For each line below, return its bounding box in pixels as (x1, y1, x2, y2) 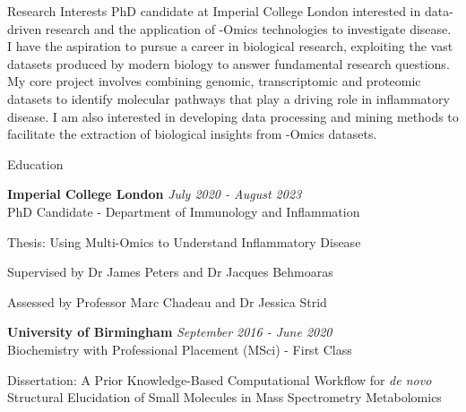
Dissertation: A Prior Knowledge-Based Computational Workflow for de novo (7, 370, 432, 389)
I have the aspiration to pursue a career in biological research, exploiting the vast (7, 37, 453, 56)
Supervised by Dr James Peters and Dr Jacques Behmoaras (7, 262, 333, 281)
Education (7, 154, 64, 173)
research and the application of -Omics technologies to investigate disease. (45, 19, 452, 38)
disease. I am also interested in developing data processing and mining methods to (7, 107, 459, 125)
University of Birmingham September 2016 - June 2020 (7, 322, 332, 341)
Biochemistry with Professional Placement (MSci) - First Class (7, 339, 352, 358)
